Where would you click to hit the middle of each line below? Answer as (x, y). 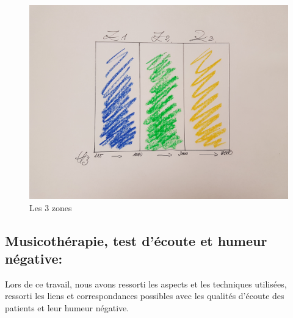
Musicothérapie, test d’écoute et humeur (136, 240)
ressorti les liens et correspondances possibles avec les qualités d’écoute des (145, 296)
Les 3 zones (51, 207)
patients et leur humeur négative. (67, 307)
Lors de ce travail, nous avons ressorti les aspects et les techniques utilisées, (146, 284)
